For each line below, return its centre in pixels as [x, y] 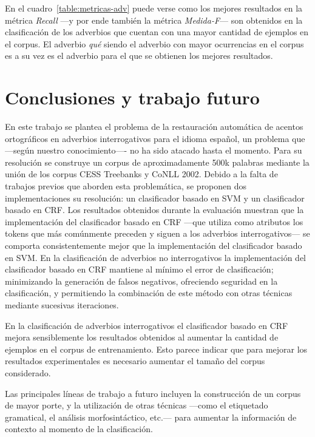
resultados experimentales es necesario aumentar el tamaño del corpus [135, 361]
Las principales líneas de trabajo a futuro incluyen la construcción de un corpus [153, 393]
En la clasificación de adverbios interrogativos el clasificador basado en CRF [147, 325]
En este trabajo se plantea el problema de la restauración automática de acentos [154, 127]
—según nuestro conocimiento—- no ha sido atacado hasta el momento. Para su [154, 150]
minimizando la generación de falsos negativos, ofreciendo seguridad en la [141, 281]
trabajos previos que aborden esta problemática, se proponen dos [126, 186]
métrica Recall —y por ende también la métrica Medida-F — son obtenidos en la [154, 20]
